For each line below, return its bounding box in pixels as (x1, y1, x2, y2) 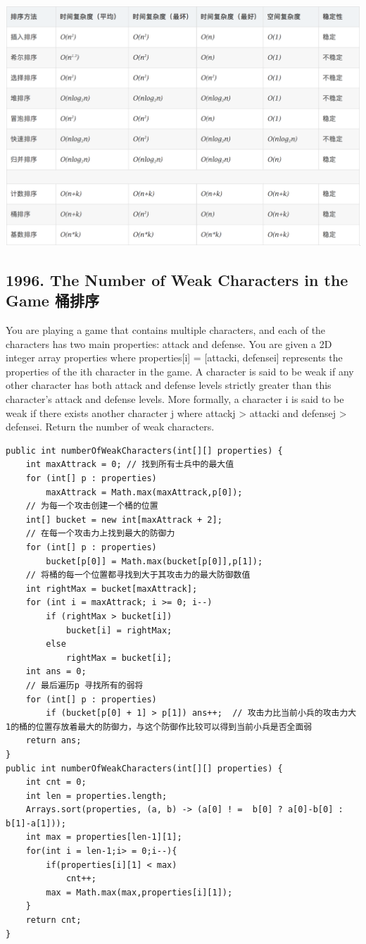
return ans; (25, 735, 82, 746)
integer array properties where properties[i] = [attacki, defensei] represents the (6, 350, 343, 365)
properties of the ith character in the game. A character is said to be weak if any (6, 364, 354, 378)
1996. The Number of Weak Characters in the (6, 268, 348, 290)
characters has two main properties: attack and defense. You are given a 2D (6, 336, 332, 351)
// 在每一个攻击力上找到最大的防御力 (25, 528, 175, 539)
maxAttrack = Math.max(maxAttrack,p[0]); (46, 487, 243, 497)
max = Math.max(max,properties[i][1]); (46, 887, 233, 898)
